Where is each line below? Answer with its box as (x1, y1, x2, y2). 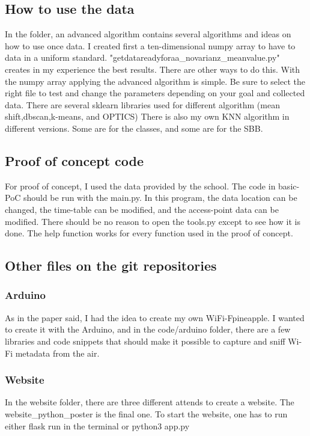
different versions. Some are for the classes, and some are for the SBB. (5, 121, 263, 134)
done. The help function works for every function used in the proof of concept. (5, 227, 293, 239)
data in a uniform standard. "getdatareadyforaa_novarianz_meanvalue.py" (5, 51, 280, 64)
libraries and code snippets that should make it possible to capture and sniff (5, 334, 285, 347)
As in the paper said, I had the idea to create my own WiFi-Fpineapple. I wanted (5, 311, 305, 324)
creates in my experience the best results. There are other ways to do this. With (5, 63, 300, 75)
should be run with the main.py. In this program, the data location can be (23, 191, 297, 204)
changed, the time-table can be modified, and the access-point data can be (5, 203, 279, 215)
